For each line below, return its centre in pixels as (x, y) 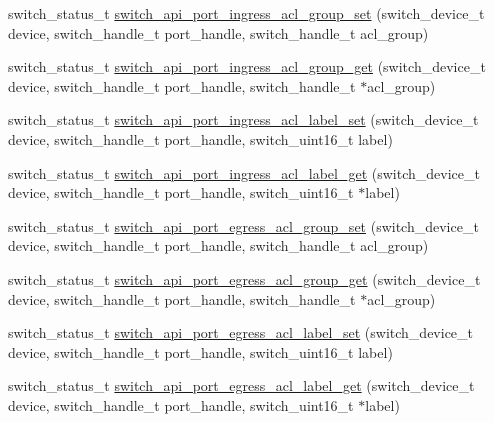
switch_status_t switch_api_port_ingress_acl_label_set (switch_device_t (243, 119)
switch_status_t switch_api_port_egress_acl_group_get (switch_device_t (244, 278)
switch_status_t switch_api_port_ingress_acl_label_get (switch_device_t (244, 172)
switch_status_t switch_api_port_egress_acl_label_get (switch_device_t (241, 385)
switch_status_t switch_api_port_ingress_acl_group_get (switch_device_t (247, 66)
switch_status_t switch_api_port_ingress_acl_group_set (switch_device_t (246, 13)
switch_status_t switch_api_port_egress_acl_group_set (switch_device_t (243, 225)
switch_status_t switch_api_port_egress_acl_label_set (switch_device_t (241, 332)
